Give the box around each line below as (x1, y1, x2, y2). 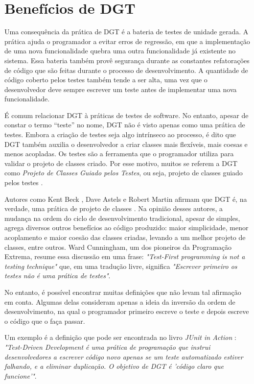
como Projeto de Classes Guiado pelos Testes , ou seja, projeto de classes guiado (4, 168, 243, 178)
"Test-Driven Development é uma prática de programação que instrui (4, 341, 210, 352)
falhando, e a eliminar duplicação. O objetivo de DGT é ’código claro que (4, 361, 224, 371)
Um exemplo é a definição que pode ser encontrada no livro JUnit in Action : (4, 332, 236, 342)
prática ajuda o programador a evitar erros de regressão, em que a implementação (4, 36, 250, 46)
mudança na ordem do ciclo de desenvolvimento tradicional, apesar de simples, (4, 213, 240, 223)
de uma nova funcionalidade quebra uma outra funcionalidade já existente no (4, 46, 236, 56)
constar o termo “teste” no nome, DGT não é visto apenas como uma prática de (4, 120, 245, 130)
